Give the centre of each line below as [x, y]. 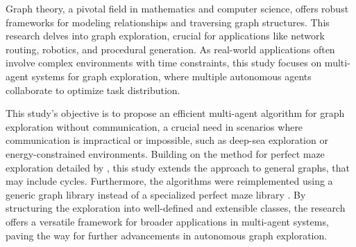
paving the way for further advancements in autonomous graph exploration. [167, 235]
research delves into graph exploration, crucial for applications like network [165, 36]
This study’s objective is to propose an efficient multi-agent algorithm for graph [175, 113]
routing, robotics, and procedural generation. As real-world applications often [170, 49]
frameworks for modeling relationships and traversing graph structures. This [168, 22]
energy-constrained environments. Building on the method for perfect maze [165, 153]
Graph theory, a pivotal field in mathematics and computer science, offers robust [177, 8]
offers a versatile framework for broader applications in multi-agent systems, [167, 221]
